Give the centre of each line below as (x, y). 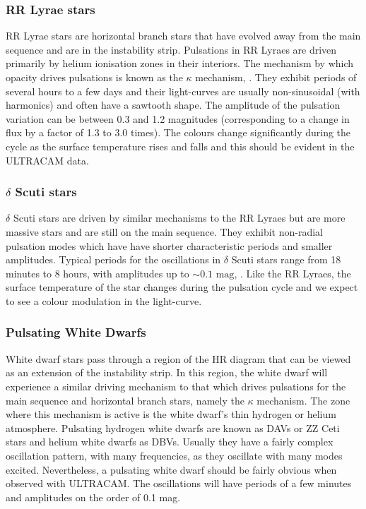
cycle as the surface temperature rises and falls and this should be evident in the (180, 146)
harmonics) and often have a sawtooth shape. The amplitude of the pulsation (173, 105)
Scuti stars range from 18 (286, 259)
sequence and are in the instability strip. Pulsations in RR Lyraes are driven (171, 49)
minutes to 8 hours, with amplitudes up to (98, 273)
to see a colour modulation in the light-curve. (104, 300)
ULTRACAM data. (47, 160)
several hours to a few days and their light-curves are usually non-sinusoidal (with (183, 91)
